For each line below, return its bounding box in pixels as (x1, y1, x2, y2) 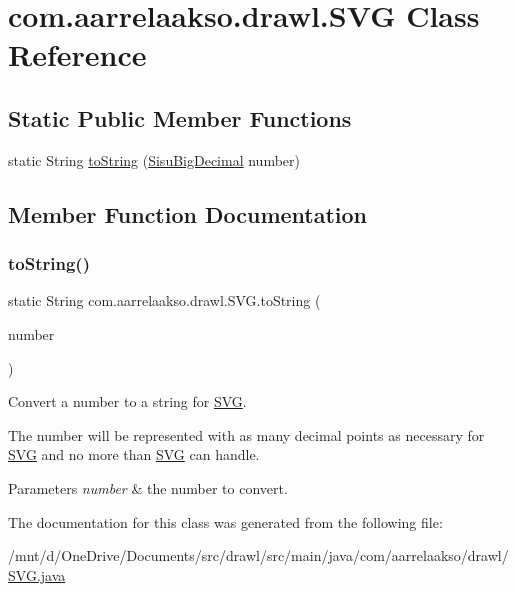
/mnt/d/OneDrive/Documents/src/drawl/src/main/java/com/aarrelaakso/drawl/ (8, 545, 509, 566)
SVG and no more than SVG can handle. (8, 444, 260, 465)
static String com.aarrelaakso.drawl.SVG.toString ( (8, 290, 321, 311)
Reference (8, 34, 147, 75)
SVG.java (8, 564, 66, 585)
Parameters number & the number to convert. (8, 477, 288, 498)
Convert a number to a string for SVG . (8, 391, 247, 412)
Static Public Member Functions (8, 102, 352, 133)
